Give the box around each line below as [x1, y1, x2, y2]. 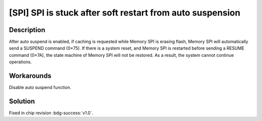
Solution [9, 97, 35, 105]
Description [9, 26, 46, 34]
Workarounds [9, 72, 51, 80]
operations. [9, 59, 32, 65]
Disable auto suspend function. [9, 85, 71, 90]
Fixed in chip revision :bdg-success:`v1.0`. [9, 110, 93, 116]
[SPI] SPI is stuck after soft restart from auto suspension [9, 7, 241, 18]
